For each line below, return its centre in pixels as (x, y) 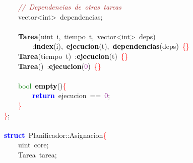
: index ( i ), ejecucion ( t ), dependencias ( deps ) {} (111, 46)
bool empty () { (42, 85)
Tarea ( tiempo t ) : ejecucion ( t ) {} (73, 56)
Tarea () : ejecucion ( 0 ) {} (60, 66)
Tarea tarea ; (38, 154)
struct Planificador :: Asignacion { (55, 135)
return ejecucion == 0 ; (71, 95)
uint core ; (34, 145)
